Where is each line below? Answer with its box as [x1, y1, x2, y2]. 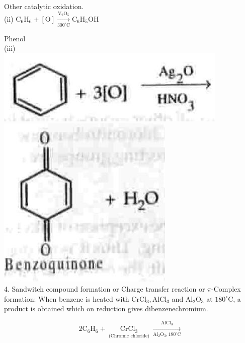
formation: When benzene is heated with [4, 293, 129, 304]
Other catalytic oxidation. [4, 1, 84, 11]
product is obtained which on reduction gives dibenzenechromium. [4, 303, 208, 314]
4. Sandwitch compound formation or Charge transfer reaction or [4, 284, 205, 294]
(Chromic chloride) [108, 333, 150, 339]
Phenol [4, 33, 26, 43]
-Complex [211, 284, 241, 294]
